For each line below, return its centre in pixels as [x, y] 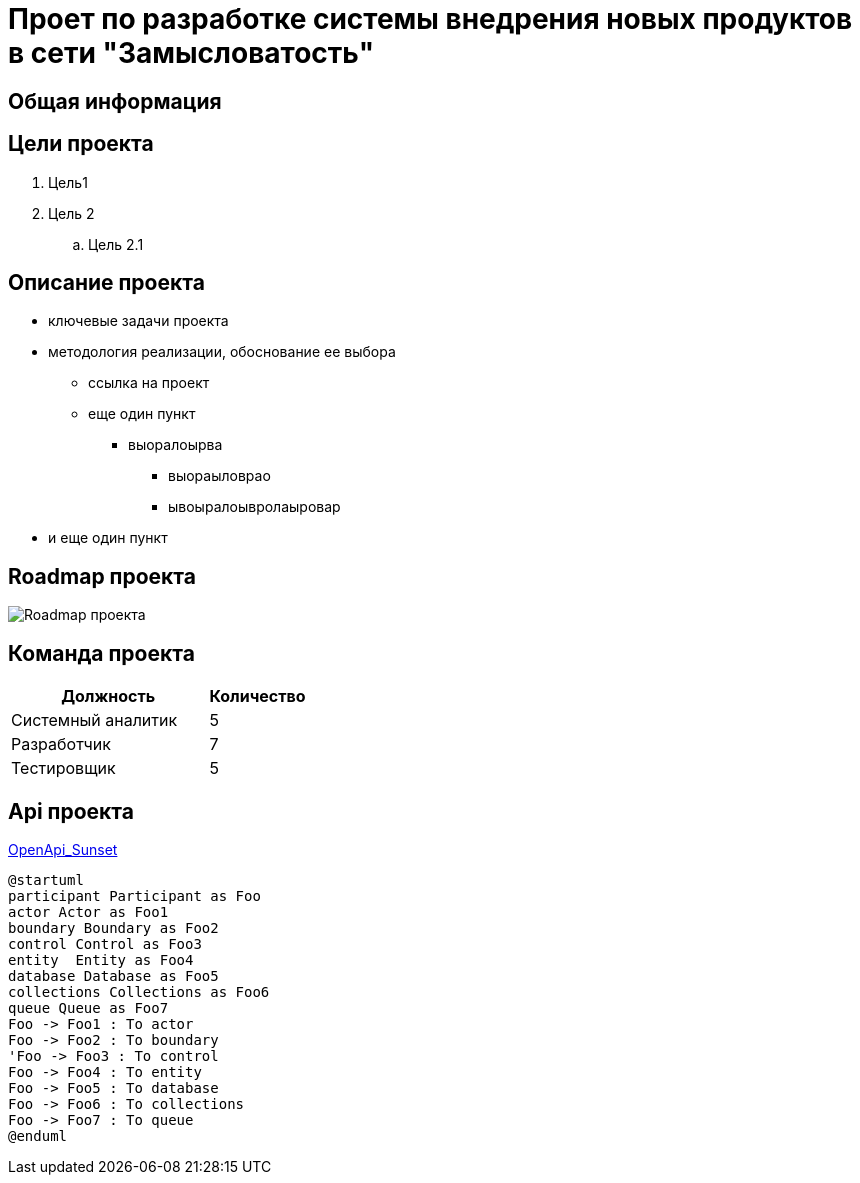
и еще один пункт [108, 538]
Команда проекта [101, 653]
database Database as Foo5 [113, 975]
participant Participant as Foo [134, 895]
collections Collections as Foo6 [139, 991]
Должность [108, 696]
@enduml [38, 1135]
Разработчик [61, 744]
